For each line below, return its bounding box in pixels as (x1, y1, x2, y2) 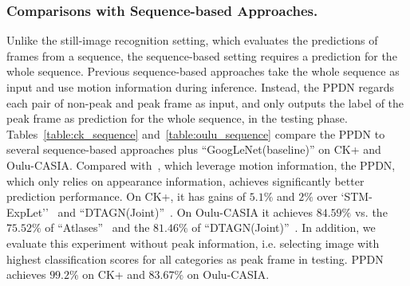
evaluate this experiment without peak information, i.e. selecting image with (6, 234, 380, 251)
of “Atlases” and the (45, 219, 150, 236)
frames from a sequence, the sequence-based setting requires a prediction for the (6, 47, 397, 64)
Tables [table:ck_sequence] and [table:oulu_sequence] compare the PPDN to (6, 125, 385, 142)
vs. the (354, 203, 388, 220)
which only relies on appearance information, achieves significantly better (6, 172, 365, 189)
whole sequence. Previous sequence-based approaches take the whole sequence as (6, 63, 400, 80)
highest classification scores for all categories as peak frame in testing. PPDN (6, 250, 384, 267)
